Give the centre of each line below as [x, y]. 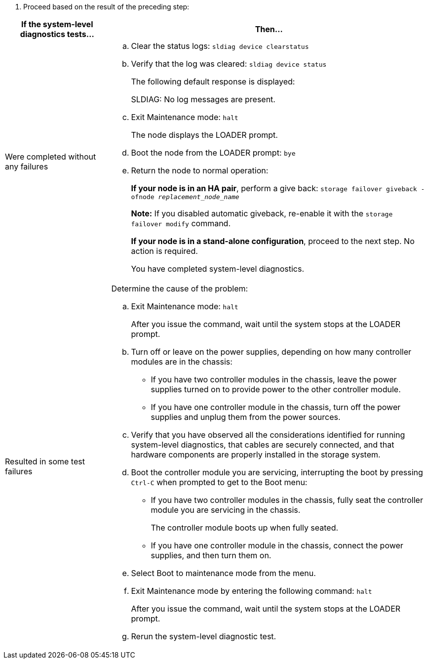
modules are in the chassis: [182, 362]
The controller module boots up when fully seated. [245, 528]
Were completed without [51, 156]
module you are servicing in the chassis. [226, 510]
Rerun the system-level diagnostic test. [204, 636]
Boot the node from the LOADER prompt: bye [213, 153]
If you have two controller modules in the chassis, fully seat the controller [287, 500]
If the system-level [57, 24]
